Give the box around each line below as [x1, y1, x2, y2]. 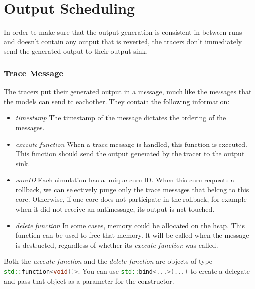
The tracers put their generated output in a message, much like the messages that [4, 86, 252, 97]
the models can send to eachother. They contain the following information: [4, 96, 230, 106]
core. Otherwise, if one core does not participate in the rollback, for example [15, 194, 247, 204]
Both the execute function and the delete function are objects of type [4, 256, 212, 266]
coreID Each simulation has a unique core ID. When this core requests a [15, 175, 234, 185]
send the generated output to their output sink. [4, 46, 147, 56]
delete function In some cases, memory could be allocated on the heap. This [15, 220, 245, 230]
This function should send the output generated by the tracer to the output [15, 148, 245, 159]
